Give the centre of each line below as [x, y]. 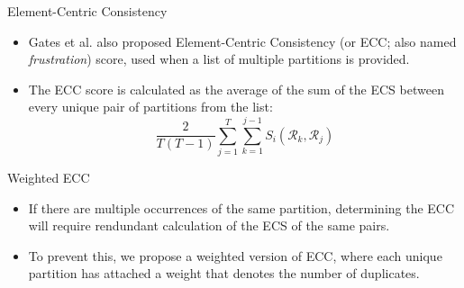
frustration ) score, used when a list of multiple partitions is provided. [219, 59]
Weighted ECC [49, 178]
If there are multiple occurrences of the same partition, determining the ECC [241, 207]
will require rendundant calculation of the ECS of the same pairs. [209, 225]
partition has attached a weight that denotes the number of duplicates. [224, 273]
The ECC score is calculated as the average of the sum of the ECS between [236, 89]
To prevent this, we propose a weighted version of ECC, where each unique [235, 255]
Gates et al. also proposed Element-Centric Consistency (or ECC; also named [242, 41]
